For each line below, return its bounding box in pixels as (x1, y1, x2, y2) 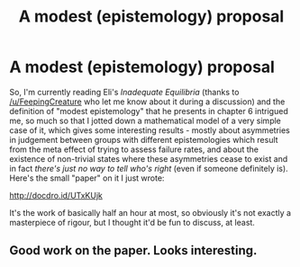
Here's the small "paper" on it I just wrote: (9, 173, 165, 183)
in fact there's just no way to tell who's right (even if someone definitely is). (9, 163, 288, 174)
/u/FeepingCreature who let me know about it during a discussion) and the (9, 96, 286, 107)
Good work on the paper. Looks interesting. (9, 243, 258, 258)
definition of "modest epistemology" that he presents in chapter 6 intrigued (9, 105, 288, 116)
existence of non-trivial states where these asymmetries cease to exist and (9, 153, 288, 164)
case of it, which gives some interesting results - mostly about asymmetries (9, 124, 290, 136)
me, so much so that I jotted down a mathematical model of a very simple (9, 115, 282, 126)
